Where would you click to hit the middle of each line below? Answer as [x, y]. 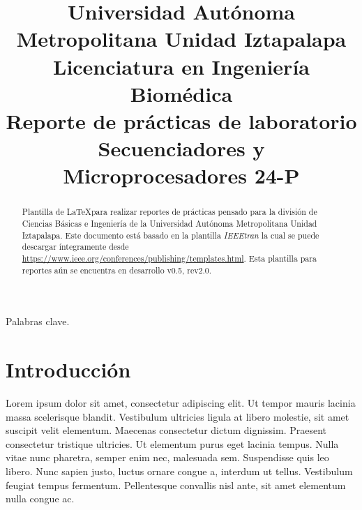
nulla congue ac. [40, 498]
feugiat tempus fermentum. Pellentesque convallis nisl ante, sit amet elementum [176, 485]
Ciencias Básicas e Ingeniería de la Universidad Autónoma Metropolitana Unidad [169, 223]
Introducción [68, 369]
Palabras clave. [38, 321]
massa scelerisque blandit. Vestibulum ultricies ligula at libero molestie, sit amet [178, 416]
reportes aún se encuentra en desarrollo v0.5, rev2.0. [117, 270]
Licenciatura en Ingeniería [181, 66]
